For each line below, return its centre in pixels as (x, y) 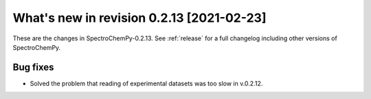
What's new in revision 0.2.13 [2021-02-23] (139, 18)
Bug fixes (33, 67)
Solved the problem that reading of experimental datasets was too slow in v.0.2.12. (146, 83)
